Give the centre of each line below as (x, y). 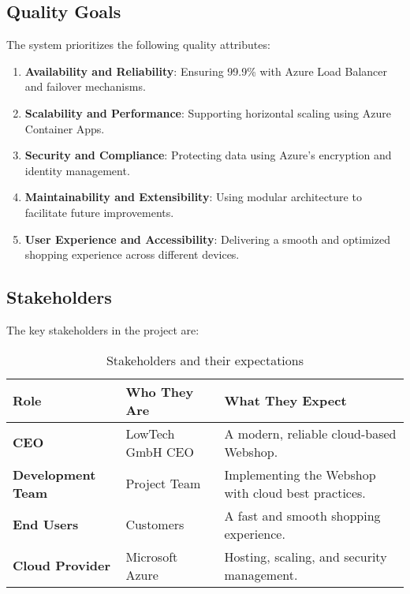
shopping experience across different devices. (132, 254)
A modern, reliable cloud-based (310, 433)
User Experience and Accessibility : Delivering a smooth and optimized (207, 239)
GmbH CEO (160, 451)
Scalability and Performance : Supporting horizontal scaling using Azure (208, 112)
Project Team (163, 484)
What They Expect (285, 401)
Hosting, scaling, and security (306, 556)
